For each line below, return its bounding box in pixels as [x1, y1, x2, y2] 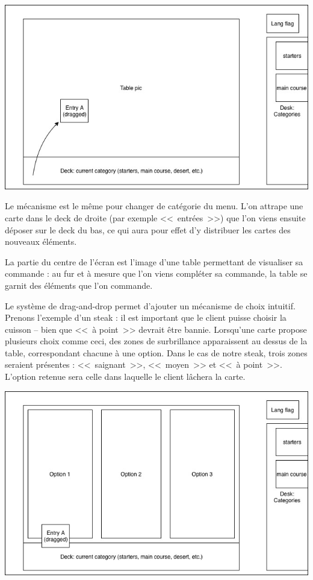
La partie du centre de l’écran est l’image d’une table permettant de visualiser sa [5, 255, 303, 268]
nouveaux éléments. [5, 235, 77, 248]
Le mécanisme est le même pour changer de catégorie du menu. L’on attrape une [5, 200, 303, 212]
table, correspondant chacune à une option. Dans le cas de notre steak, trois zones [5, 346, 308, 359]
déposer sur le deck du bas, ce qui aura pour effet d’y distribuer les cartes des [5, 223, 291, 236]
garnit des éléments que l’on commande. [5, 279, 153, 291]
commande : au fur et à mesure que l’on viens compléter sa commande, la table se [5, 267, 308, 280]
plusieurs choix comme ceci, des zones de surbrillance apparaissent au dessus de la [5, 335, 308, 347]
